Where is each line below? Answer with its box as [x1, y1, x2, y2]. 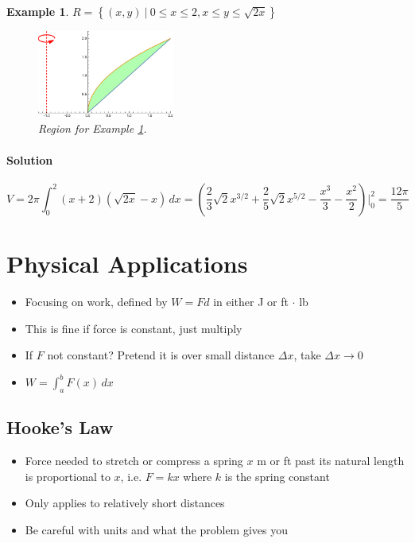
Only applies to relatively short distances [25, 495, 225, 511]
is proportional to [25, 467, 111, 484]
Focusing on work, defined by [25, 293, 168, 309]
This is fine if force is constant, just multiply [25, 320, 242, 336]
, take [293, 347, 321, 363]
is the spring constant [224, 467, 330, 484]
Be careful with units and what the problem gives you [25, 522, 288, 538]
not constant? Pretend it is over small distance [47, 347, 275, 363]
